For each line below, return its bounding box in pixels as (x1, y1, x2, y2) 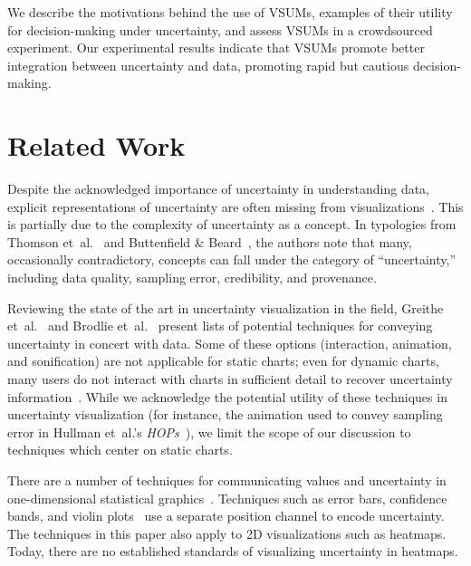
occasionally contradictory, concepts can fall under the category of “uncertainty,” (7, 250, 457, 269)
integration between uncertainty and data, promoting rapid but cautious (7, 55, 409, 74)
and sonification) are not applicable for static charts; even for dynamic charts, (7, 351, 439, 370)
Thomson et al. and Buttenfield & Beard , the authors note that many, (7, 232, 412, 251)
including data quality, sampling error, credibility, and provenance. (7, 268, 377, 287)
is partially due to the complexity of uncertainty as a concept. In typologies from (7, 215, 457, 234)
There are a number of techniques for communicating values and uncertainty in (7, 471, 447, 489)
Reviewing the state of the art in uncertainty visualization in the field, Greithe (7, 298, 444, 317)
